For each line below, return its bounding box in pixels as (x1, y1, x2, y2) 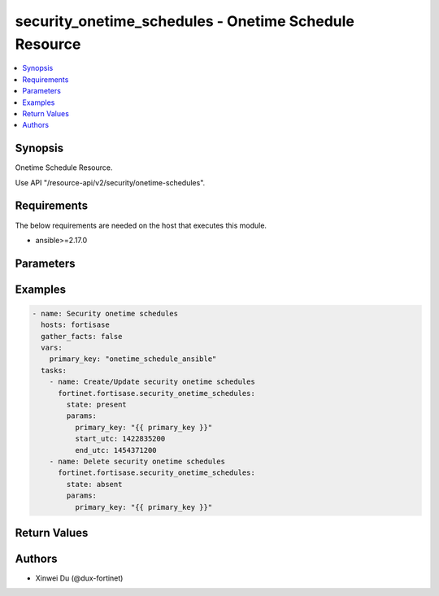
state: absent (66, 480, 123, 489)
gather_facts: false (41, 332, 123, 341)
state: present (66, 400, 128, 410)
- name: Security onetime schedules (32, 309, 179, 318)
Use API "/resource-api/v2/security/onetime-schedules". (15, 177, 206, 187)
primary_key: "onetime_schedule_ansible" (49, 355, 217, 363)
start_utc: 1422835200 (74, 434, 166, 443)
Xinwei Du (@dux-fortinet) (35, 573, 124, 583)
